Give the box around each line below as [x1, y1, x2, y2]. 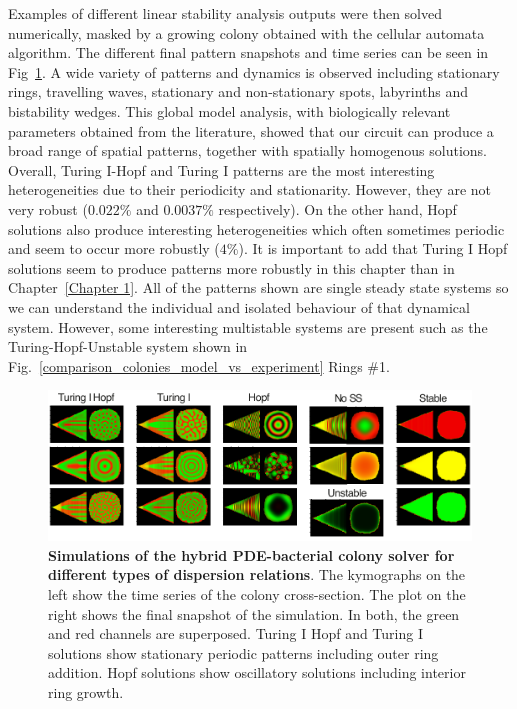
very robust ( [8, 198, 88, 219]
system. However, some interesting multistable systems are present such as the [8, 316, 488, 337]
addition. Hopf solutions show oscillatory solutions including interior [48, 662, 466, 683]
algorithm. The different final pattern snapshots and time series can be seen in [8, 42, 489, 63]
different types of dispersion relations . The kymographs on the [48, 564, 466, 585]
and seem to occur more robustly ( [8, 238, 220, 259]
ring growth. [48, 682, 124, 702]
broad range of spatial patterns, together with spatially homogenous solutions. [8, 140, 487, 161]
